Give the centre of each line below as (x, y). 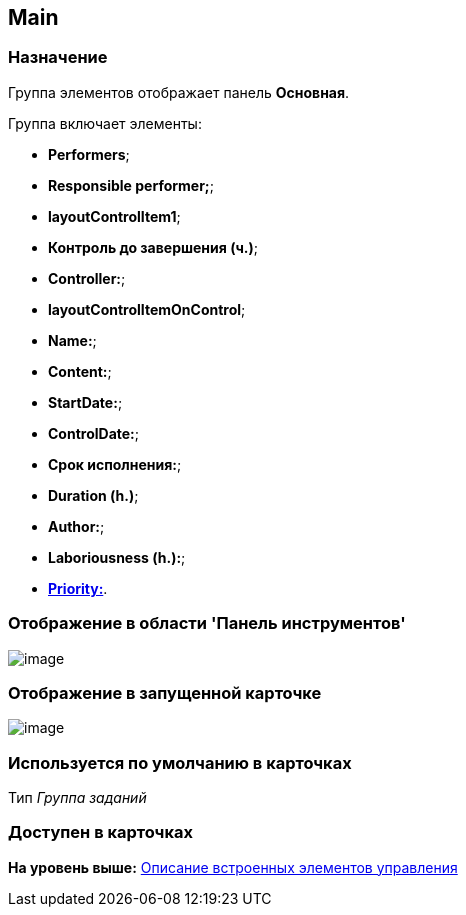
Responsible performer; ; (131, 185)
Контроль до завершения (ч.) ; (153, 247)
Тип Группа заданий (77, 798)
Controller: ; (87, 278)
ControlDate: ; (94, 433)
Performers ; (89, 154)
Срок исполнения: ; (115, 464)
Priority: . (78, 588)
